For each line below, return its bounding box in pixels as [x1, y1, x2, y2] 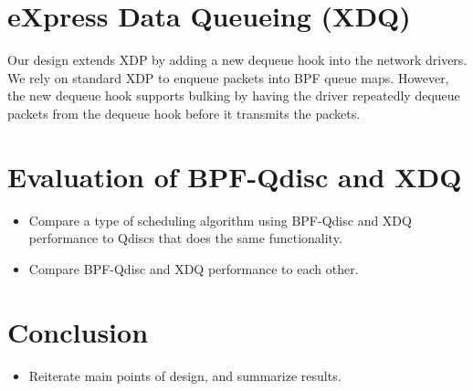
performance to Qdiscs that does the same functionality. [28, 228, 342, 248]
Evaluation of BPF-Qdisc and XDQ [7, 157, 462, 195]
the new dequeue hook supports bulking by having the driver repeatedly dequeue [7, 86, 460, 105]
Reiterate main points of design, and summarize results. [28, 365, 342, 385]
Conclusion [7, 312, 149, 350]
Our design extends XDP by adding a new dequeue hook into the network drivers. [7, 50, 468, 69]
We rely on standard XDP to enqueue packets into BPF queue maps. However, [7, 68, 449, 87]
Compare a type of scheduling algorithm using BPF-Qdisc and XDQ [28, 210, 412, 229]
